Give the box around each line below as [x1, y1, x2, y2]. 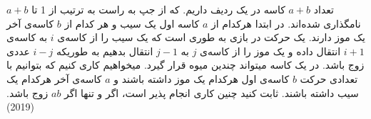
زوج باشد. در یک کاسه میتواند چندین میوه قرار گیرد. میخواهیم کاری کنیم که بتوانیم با [6, 57, 365, 72]
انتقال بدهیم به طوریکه [56, 43, 153, 58]
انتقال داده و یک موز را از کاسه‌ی [200, 43, 341, 58]
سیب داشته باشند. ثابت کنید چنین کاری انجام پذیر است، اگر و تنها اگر [64, 85, 359, 100]
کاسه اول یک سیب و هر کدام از [64, 16, 200, 30]
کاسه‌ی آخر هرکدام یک [6, 71, 102, 86]
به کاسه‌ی [6, 30, 48, 45]
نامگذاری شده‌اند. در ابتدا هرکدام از [210, 16, 361, 30]
